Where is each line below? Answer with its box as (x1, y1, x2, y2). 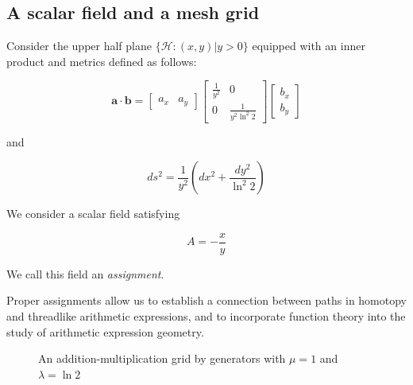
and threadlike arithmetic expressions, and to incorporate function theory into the (6, 307, 406, 324)
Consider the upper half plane (6, 37, 152, 54)
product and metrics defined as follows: (6, 52, 197, 69)
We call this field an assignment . (6, 265, 164, 282)
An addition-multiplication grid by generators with (38, 350, 286, 367)
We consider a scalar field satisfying (6, 205, 180, 222)
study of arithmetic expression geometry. (6, 323, 204, 340)
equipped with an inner (252, 37, 365, 54)
